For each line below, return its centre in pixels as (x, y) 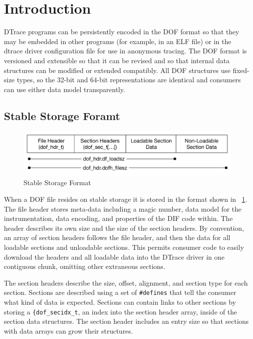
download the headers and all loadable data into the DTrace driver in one (114, 256)
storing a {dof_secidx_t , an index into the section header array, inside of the (121, 311)
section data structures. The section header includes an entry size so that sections (126, 321)
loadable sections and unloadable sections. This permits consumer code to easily (124, 247)
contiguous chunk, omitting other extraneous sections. (85, 266)
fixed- (241, 70)
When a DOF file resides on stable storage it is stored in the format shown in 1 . (126, 199)
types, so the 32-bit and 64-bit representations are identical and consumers (129, 80)
